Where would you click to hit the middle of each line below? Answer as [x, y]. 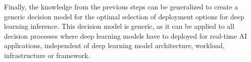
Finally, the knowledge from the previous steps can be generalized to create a [121, 6]
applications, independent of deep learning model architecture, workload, [114, 45]
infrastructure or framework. [47, 55]
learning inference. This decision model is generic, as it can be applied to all [119, 26]
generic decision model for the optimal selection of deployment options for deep [124, 16]
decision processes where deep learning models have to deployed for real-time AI [125, 35]
